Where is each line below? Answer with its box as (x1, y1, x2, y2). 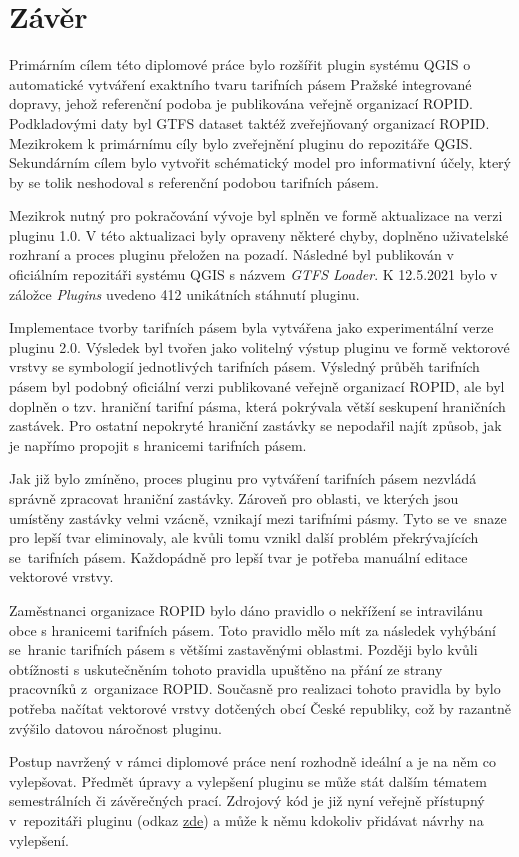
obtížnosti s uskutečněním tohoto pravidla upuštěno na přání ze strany (9, 658, 443, 679)
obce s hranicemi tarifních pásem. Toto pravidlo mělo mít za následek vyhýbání (9, 619, 496, 640)
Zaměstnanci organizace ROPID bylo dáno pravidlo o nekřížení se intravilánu (9, 599, 483, 620)
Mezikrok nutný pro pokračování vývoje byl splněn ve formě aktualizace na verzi (9, 205, 503, 226)
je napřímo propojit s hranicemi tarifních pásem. (9, 434, 307, 455)
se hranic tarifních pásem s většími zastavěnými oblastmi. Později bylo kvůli (9, 639, 478, 660)
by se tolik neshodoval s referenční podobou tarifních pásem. (9, 171, 379, 192)
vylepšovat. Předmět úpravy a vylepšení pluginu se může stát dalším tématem (9, 770, 487, 791)
